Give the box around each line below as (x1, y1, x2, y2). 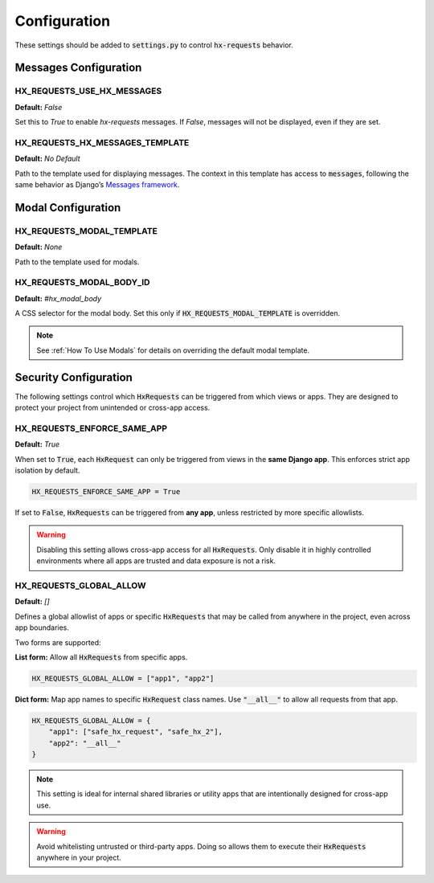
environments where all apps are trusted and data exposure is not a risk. (36, 556, 276, 566)
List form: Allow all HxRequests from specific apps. (14, 652, 188, 662)
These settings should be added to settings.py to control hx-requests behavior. (14, 40, 293, 50)
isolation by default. (14, 466, 80, 476)
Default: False (14, 102, 63, 112)
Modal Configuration (14, 201, 121, 215)
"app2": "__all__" (48, 738, 121, 747)
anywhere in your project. (36, 852, 122, 862)
